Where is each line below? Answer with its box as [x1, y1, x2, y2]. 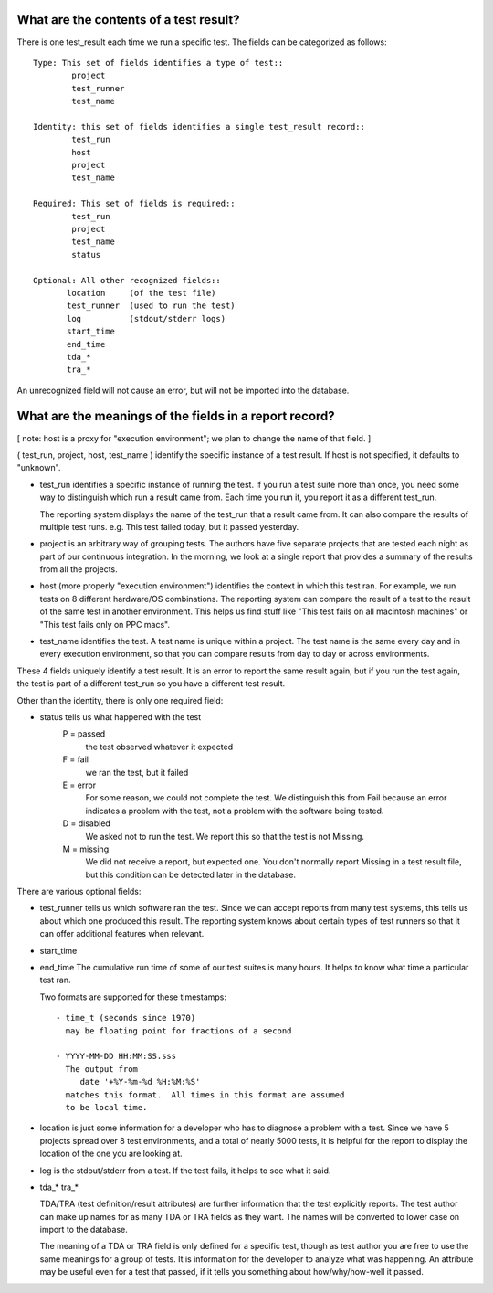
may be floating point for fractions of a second [65, 1025, 292, 1036]
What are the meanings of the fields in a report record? [16, 408, 335, 424]
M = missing [62, 843, 110, 854]
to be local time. [65, 1102, 148, 1112]
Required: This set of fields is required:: [33, 198, 236, 209]
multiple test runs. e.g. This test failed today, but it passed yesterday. [39, 521, 299, 532]
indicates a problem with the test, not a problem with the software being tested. [85, 805, 384, 816]
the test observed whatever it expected [85, 741, 233, 752]
